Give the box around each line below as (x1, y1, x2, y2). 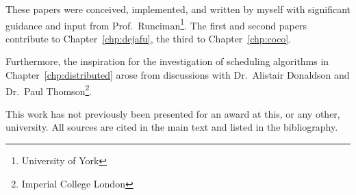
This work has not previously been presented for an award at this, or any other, (5, 106, 340, 120)
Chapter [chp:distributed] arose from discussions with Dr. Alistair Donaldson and (5, 68, 350, 82)
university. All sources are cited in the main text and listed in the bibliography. (5, 120, 338, 134)
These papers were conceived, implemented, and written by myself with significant (5, 2, 351, 16)
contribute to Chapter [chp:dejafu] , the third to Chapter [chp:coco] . (5, 31, 292, 45)
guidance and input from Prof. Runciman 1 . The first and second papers (5, 16, 307, 32)
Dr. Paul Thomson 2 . (5, 81, 92, 98)
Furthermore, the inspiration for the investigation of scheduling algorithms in (5, 54, 329, 68)
